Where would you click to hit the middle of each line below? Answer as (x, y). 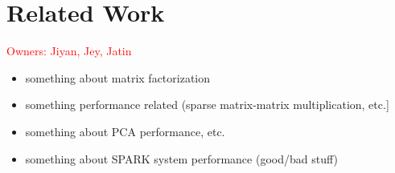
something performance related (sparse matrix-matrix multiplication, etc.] (207, 105)
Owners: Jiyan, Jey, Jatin (69, 51)
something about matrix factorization (118, 77)
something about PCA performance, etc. (125, 131)
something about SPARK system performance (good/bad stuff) (181, 158)
